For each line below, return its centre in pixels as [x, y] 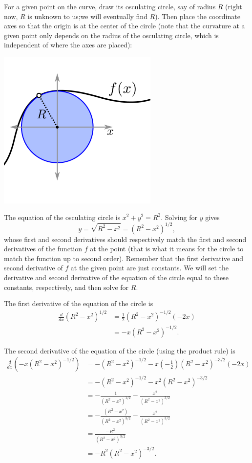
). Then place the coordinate [198, 16]
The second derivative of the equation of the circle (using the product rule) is [120, 350]
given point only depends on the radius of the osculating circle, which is [111, 35]
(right [234, 6]
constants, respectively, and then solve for [66, 287]
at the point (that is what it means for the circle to [167, 249]
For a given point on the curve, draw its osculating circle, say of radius [110, 6]
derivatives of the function [43, 249]
